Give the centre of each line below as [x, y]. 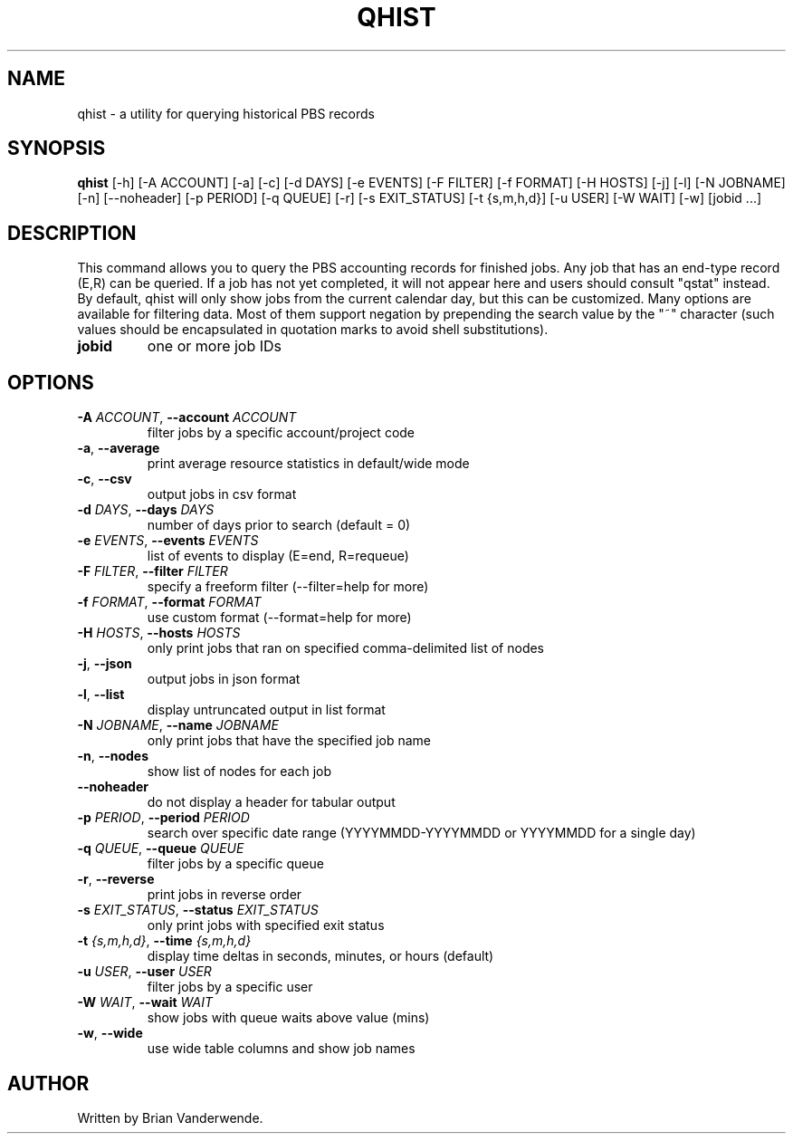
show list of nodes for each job [239, 772]
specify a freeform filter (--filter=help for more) [288, 587]
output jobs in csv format [222, 494]
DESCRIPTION [72, 233]
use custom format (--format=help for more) [279, 618]
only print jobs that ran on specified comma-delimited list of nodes [346, 648]
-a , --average [119, 448]
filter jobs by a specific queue [235, 864]
